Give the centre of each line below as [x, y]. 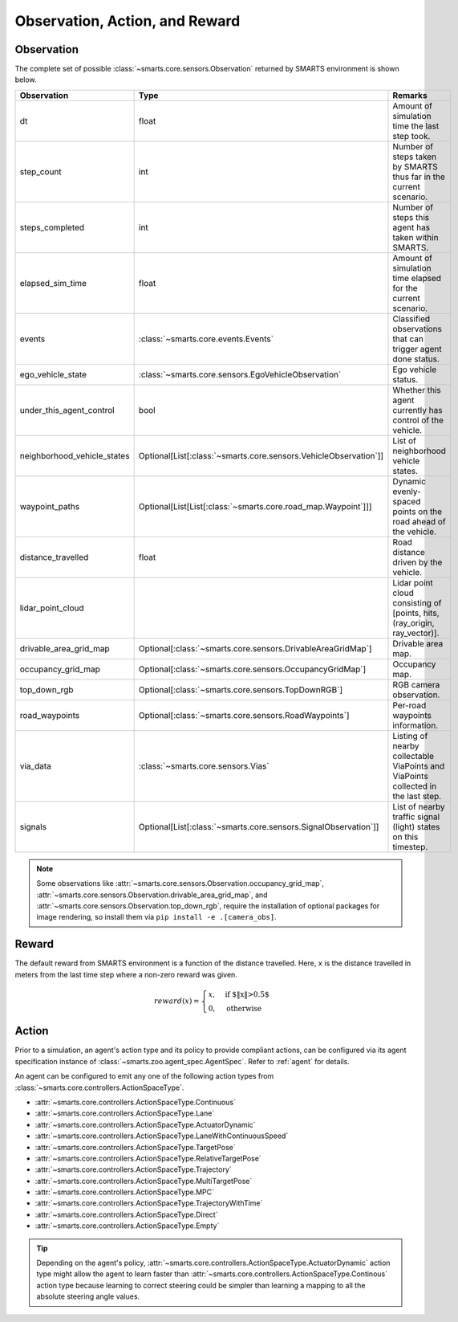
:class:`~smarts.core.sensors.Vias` [204, 765]
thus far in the [419, 177]
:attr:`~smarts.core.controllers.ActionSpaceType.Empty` [127, 1226]
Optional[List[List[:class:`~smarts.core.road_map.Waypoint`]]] [255, 506]
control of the [418, 420]
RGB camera [416, 684]
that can [408, 339]
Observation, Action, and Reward [128, 21]
